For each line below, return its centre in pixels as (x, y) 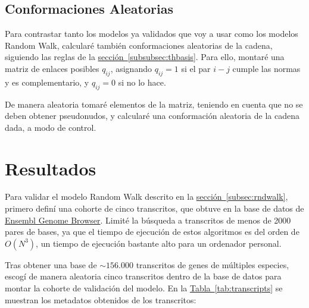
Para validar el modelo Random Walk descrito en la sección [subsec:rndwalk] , (146, 197)
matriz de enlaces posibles (52, 68)
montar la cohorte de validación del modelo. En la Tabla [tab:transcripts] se (144, 288)
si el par (196, 68)
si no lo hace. (142, 82)
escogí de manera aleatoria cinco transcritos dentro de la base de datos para (143, 276)
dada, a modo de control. (51, 127)
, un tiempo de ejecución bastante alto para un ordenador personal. (159, 243)
